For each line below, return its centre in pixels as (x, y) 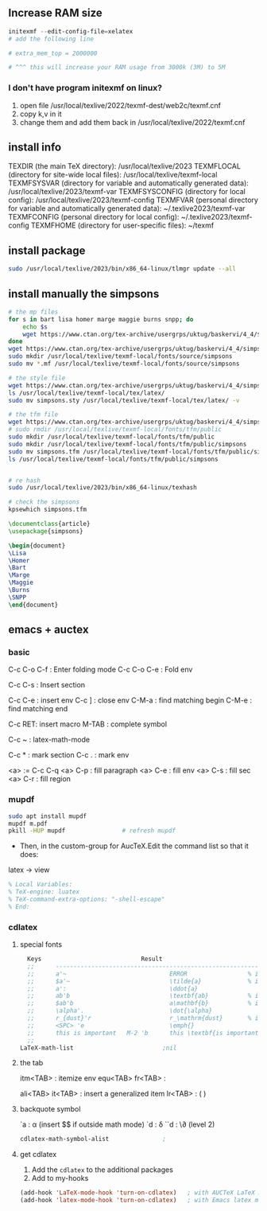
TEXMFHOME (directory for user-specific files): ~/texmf (122, 225)
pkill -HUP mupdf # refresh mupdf (92, 831)
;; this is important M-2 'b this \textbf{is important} (145, 1033)
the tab (31, 1063)
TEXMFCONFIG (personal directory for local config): (94, 217)
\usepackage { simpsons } (46, 531)
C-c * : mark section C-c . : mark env (69, 755)
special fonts (41, 944)
